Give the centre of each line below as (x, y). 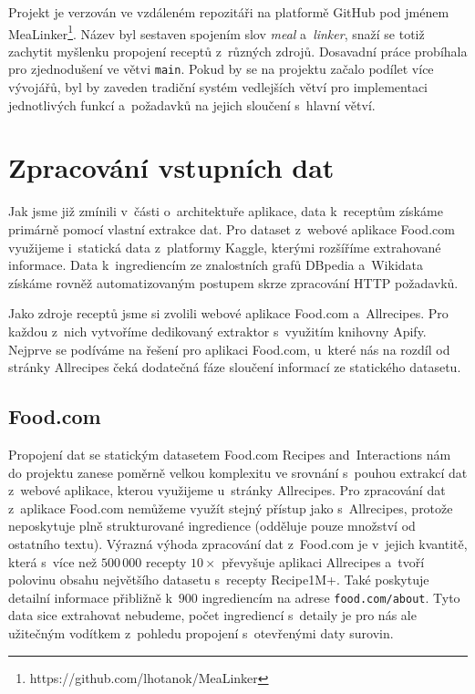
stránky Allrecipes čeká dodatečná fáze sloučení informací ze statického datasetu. (235, 367)
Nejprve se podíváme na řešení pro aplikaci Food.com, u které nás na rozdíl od (229, 349)
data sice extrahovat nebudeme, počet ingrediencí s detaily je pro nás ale (212, 615)
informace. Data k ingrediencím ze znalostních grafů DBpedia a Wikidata (216, 265)
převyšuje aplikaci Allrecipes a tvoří (323, 561)
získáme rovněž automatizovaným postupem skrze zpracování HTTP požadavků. (233, 282)
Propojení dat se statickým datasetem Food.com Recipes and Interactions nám (230, 454)
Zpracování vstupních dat (171, 167)
